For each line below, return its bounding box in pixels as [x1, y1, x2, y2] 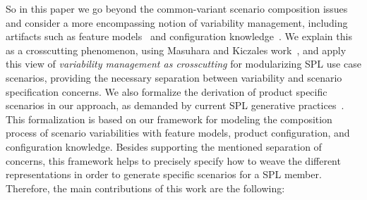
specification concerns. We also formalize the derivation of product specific [6, 84, 327, 99]
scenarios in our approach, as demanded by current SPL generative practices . [6, 98, 344, 113]
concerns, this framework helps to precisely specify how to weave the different [6, 153, 341, 168]
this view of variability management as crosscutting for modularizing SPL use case [6, 56, 361, 71]
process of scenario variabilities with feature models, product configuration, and [6, 125, 350, 140]
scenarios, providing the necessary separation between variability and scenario [6, 70, 342, 85]
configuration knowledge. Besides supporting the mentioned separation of [6, 139, 322, 154]
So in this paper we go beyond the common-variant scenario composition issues [6, 1, 348, 15]
